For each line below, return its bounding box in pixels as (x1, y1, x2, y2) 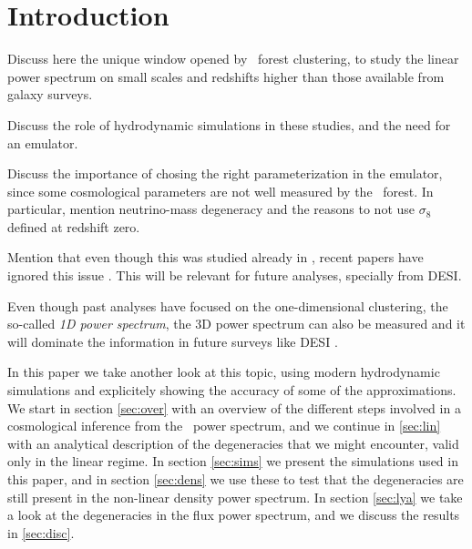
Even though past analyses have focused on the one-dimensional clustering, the (7, 296, 448, 315)
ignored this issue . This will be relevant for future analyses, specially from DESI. (7, 266, 462, 285)
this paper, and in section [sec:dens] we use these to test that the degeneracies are (7, 470, 464, 488)
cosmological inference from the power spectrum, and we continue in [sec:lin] (7, 416, 441, 435)
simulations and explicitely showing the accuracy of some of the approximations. (7, 381, 457, 400)
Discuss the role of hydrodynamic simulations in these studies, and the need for (7, 115, 451, 134)
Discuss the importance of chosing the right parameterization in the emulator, (7, 164, 443, 183)
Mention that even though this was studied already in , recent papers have (7, 248, 424, 267)
